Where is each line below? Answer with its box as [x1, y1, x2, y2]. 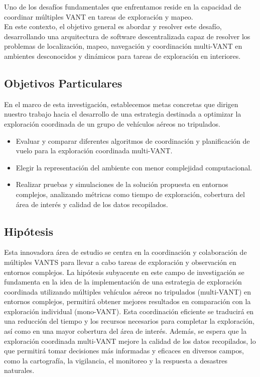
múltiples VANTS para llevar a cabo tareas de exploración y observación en [4, 256, 236, 267]
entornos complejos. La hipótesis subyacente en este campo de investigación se [4, 266, 244, 277]
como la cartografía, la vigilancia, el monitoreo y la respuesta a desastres [4, 355, 228, 365]
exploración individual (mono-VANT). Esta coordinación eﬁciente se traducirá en [4, 306, 254, 316]
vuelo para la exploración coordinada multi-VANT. [16, 145, 173, 156]
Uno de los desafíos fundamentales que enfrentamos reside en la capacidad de [4, 2, 241, 12]
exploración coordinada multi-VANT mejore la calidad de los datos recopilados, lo [4, 335, 256, 346]
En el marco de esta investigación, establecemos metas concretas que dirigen [4, 99, 238, 109]
